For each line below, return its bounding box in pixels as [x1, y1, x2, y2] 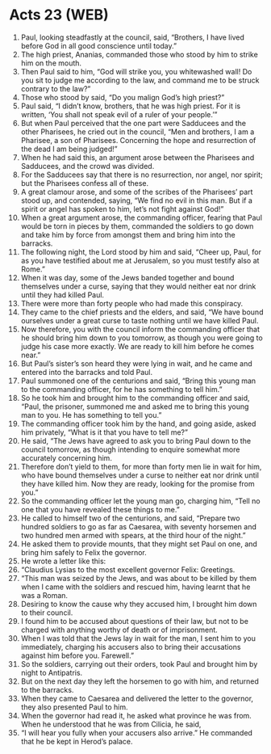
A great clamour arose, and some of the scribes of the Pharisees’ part [20, 187, 253, 196]
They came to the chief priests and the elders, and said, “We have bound [20, 307, 264, 317]
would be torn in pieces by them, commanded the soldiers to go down [20, 221, 254, 231]
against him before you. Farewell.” [20, 651, 135, 660]
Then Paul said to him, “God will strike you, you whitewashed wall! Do [20, 66, 252, 76]
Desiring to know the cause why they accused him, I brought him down [20, 599, 257, 609]
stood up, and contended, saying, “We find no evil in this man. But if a [20, 196, 252, 205]
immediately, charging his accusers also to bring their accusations [20, 642, 241, 651]
